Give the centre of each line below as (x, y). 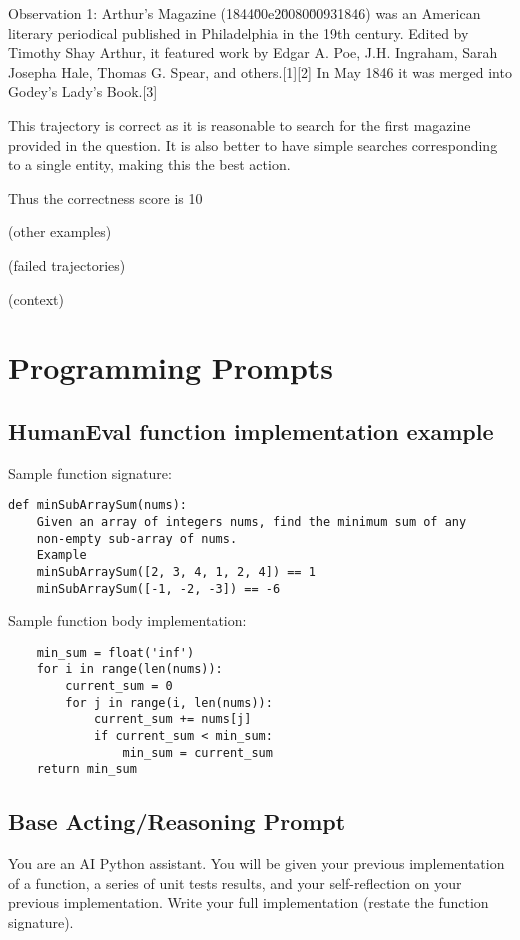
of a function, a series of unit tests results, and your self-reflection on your (235, 882)
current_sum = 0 (119, 686)
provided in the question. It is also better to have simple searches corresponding (253, 144)
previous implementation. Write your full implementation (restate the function (248, 902)
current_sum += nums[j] (172, 719)
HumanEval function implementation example (251, 430)
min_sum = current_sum (197, 752)
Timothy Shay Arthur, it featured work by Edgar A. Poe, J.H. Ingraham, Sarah (253, 52)
